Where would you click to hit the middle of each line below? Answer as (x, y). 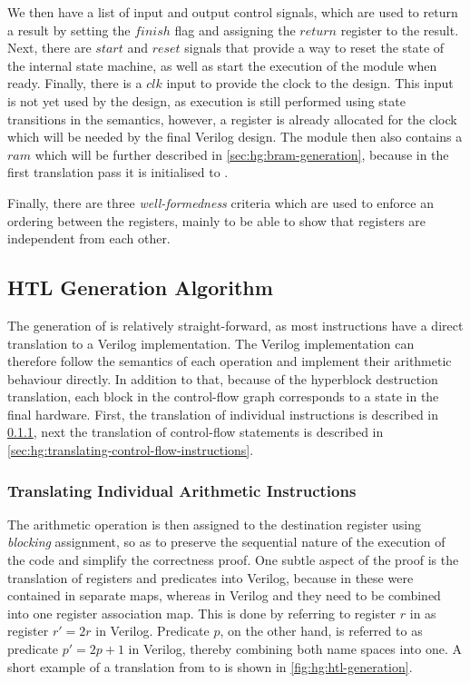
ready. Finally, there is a (75, 83)
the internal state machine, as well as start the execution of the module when (222, 65)
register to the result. (400, 30)
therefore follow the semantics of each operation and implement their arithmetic (230, 361)
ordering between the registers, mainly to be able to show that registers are (217, 220)
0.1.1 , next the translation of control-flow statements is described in (196, 432)
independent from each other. (89, 238)
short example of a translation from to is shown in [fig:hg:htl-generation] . (210, 666)
